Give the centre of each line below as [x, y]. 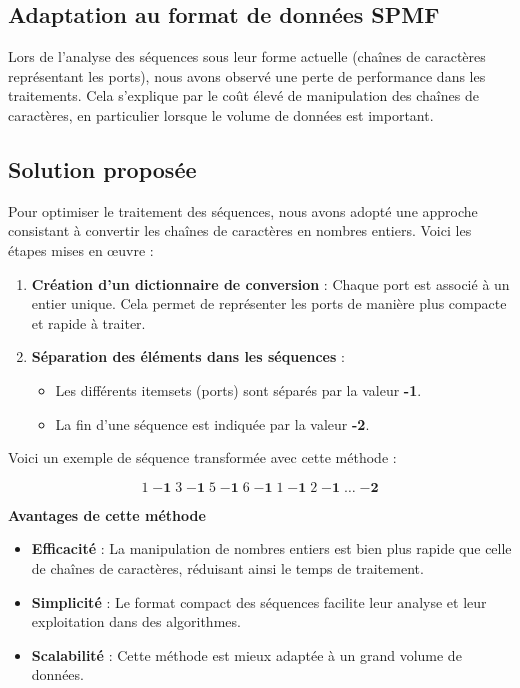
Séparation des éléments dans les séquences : [188, 356]
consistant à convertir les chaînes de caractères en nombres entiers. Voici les [240, 230]
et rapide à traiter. [88, 322]
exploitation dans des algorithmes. [136, 621]
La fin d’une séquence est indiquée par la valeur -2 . [212, 423]
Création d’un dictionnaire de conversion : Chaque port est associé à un [270, 283]
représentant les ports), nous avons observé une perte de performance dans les [247, 75]
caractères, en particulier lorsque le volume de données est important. [221, 114]
